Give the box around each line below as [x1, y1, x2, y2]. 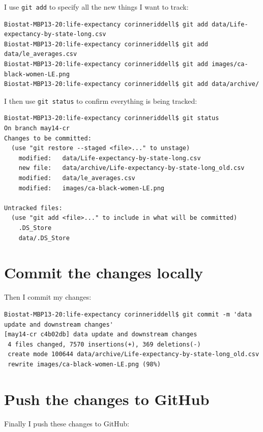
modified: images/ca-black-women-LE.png [18, 184, 164, 192]
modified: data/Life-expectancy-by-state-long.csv [18, 154, 201, 162]
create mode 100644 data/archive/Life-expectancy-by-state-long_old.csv [8, 351, 259, 358]
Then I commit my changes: [4, 292, 92, 302]
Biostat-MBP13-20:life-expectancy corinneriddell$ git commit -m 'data [4, 310, 252, 318]
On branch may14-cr [4, 125, 70, 132]
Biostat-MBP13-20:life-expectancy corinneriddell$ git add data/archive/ [4, 80, 259, 88]
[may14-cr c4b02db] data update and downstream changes [4, 331, 197, 338]
